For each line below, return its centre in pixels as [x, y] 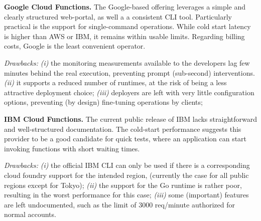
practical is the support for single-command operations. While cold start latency [127, 26]
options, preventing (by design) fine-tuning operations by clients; [103, 102]
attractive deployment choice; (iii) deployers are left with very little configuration [129, 92]
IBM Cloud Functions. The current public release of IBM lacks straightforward [130, 119]
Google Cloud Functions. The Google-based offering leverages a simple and [125, 7]
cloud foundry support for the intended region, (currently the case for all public [126, 175]
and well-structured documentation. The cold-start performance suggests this [123, 129]
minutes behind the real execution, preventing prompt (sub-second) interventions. [129, 72]
